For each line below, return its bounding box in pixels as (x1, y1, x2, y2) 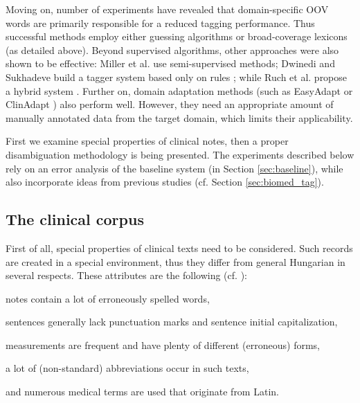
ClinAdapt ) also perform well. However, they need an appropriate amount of (6, 97, 334, 111)
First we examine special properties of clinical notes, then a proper (6, 134, 289, 148)
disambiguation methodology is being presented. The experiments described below (6, 147, 354, 161)
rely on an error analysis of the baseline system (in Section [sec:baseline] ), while (6, 161, 343, 175)
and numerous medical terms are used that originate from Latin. (6, 384, 279, 399)
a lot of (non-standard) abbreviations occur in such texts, (6, 361, 249, 375)
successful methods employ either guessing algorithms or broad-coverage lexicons (6, 29, 348, 44)
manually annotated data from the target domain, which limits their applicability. (6, 110, 353, 125)
